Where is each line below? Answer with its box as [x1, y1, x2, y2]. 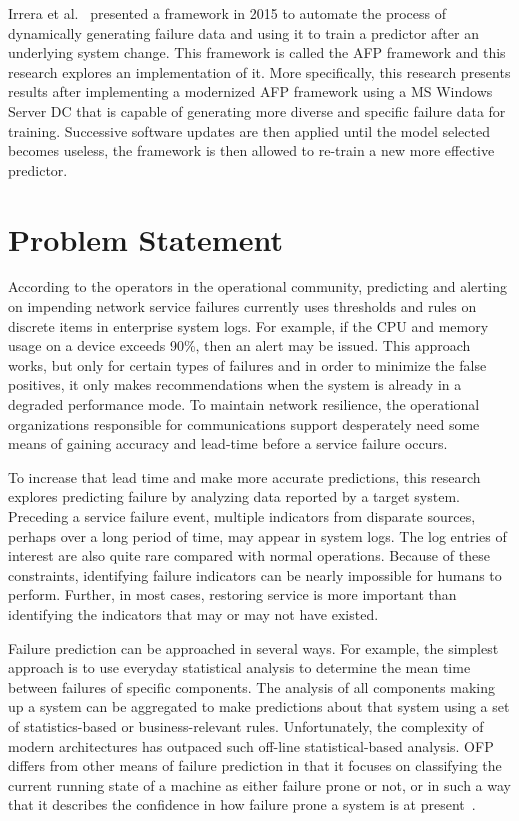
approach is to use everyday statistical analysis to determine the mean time [8, 657, 471, 678]
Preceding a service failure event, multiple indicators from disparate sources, [8, 506, 476, 526]
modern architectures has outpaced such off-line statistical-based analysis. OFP [8, 735, 494, 756]
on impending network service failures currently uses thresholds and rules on [8, 296, 477, 317]
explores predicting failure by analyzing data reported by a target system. [8, 486, 460, 507]
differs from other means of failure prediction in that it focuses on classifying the [8, 755, 502, 776]
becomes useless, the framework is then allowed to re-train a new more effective [8, 140, 495, 161]
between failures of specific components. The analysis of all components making [8, 676, 495, 697]
